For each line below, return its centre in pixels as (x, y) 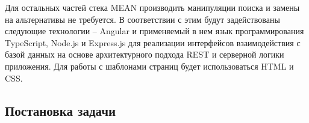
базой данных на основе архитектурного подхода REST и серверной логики (145, 54)
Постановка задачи (61, 110)
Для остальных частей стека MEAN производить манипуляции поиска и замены (152, 7)
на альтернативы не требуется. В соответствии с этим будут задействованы (142, 19)
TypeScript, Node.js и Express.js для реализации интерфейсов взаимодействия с (153, 42)
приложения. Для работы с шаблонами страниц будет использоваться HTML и (149, 66)
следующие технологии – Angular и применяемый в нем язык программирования (154, 31)
